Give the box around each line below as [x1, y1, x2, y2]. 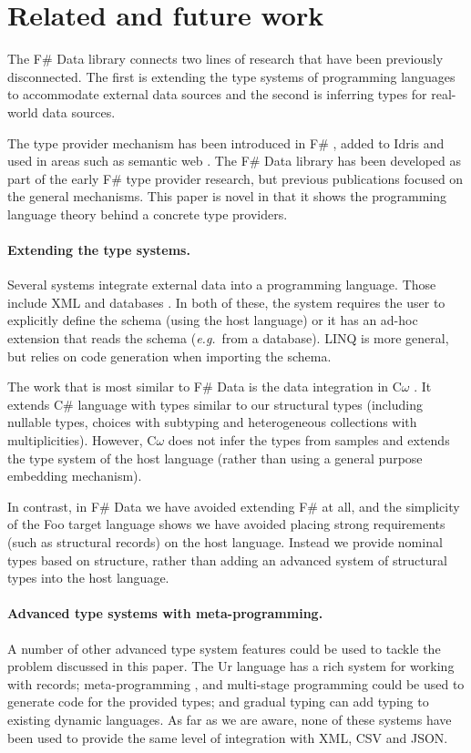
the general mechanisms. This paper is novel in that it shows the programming [7, 187, 447, 206]
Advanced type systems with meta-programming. [7, 604, 323, 623]
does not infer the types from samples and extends [168, 431, 450, 450]
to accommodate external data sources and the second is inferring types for [7, 85, 427, 104]
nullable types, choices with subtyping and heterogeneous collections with [7, 412, 417, 432]
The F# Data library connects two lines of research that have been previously [7, 49, 444, 68]
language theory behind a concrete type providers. [7, 204, 288, 223]
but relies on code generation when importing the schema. [7, 346, 332, 365]
